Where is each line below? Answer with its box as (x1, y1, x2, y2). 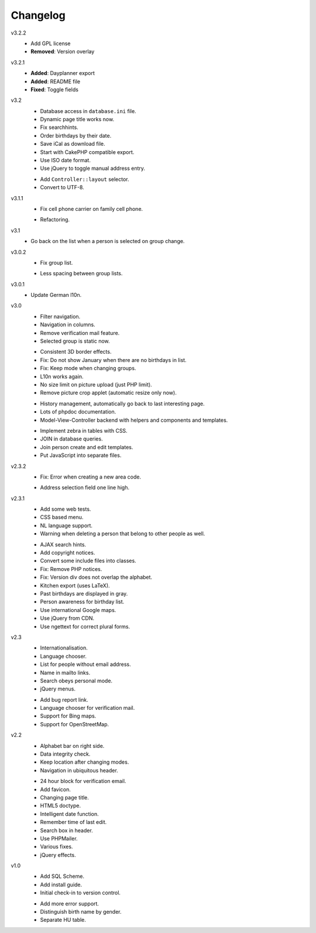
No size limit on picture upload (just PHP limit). (40, 381, 152, 388)
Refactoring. (40, 216, 70, 223)
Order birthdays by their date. (40, 132, 112, 139)
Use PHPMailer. (40, 835, 78, 842)
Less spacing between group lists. (40, 270, 123, 277)
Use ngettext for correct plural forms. (40, 623, 130, 630)
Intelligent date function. (40, 810, 99, 817)
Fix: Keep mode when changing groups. (40, 365, 136, 372)
